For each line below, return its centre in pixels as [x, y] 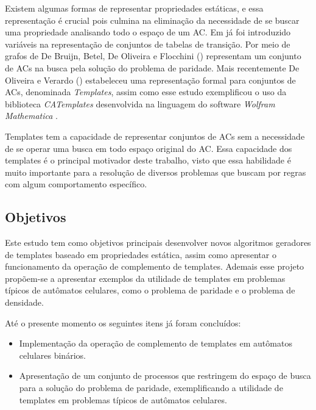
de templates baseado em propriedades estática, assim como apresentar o [141, 254]
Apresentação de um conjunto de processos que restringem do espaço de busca [165, 376]
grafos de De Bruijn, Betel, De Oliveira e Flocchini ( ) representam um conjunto [153, 56]
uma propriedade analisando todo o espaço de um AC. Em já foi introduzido [148, 32]
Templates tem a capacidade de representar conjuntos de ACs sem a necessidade [155, 136]
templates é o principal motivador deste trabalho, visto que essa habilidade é [148, 160]
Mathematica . [31, 116]
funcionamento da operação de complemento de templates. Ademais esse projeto [155, 266]
